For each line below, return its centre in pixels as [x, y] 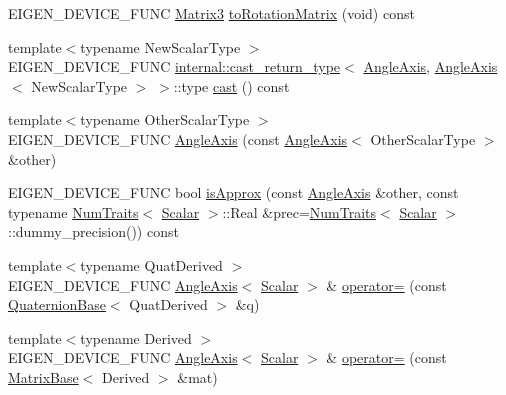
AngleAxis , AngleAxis [430, 66]
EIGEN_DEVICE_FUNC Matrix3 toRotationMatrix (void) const [211, 13]
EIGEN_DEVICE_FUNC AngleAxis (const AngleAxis [178, 138]
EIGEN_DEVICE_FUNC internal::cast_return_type [174, 66]
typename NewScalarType [160, 46]
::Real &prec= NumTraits [299, 211]
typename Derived [136, 337]
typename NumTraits [73, 211]
